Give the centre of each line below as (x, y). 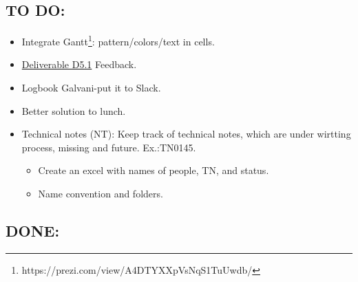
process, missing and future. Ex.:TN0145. (109, 147)
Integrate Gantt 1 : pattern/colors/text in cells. (118, 40)
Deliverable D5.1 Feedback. (79, 64)
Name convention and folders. (101, 194)
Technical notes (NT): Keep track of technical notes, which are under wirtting (186, 134)
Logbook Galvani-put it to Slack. (91, 88)
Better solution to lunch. (74, 110)
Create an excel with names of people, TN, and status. (154, 170)
